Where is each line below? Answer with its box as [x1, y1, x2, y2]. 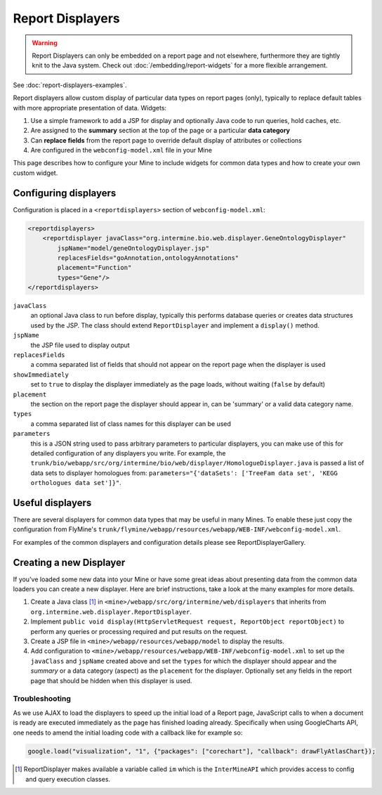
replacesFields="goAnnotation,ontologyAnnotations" [57, 254, 239, 261]
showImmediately [13, 370, 70, 379]
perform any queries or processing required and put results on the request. [30, 627, 249, 635]
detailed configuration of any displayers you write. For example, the [30, 448, 226, 457]
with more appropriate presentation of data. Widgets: [13, 103, 167, 112]
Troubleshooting [13, 694, 72, 704]
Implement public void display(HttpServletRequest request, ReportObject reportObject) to [30, 617, 344, 626]
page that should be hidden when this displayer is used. [30, 676, 192, 685]
